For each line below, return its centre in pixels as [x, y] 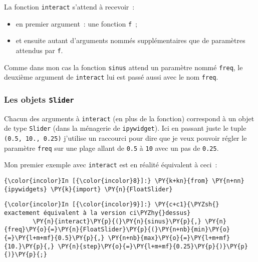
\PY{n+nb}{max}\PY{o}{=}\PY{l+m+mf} [169, 238]
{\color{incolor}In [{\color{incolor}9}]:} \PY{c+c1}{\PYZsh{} [112, 205]
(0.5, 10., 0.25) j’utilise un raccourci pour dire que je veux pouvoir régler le [125, 138]
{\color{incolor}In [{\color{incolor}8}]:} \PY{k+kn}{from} [106, 181]
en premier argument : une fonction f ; [77, 23]
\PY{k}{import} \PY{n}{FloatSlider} [112, 189]
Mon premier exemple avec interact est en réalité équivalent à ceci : [111, 165]
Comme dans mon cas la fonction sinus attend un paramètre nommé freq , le [123, 67]
